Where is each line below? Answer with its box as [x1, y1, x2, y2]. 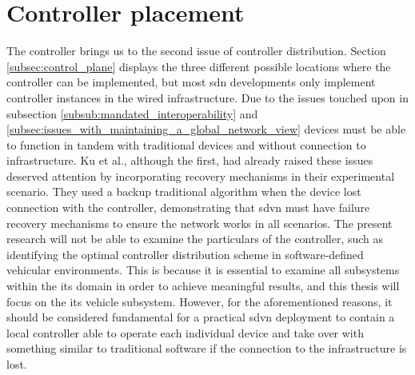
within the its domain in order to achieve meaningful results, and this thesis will [6, 277, 400, 294]
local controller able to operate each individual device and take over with [6, 324, 364, 341]
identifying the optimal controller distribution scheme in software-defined [6, 245, 364, 262]
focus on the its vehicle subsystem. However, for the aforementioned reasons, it [6, 293, 393, 309]
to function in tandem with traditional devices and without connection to [6, 136, 366, 153]
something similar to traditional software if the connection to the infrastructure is [6, 340, 407, 357]
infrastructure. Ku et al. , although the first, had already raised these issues [6, 152, 373, 169]
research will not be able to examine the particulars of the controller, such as [6, 230, 384, 247]
